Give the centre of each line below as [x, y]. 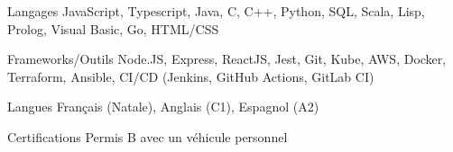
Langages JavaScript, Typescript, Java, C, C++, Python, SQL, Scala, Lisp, [216, 11]
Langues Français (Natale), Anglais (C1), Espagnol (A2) [163, 107]
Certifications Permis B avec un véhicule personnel [148, 136]
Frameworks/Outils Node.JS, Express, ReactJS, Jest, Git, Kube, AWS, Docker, [227, 59]
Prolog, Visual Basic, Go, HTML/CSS [113, 28]
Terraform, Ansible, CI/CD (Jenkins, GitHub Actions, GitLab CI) [191, 76]
